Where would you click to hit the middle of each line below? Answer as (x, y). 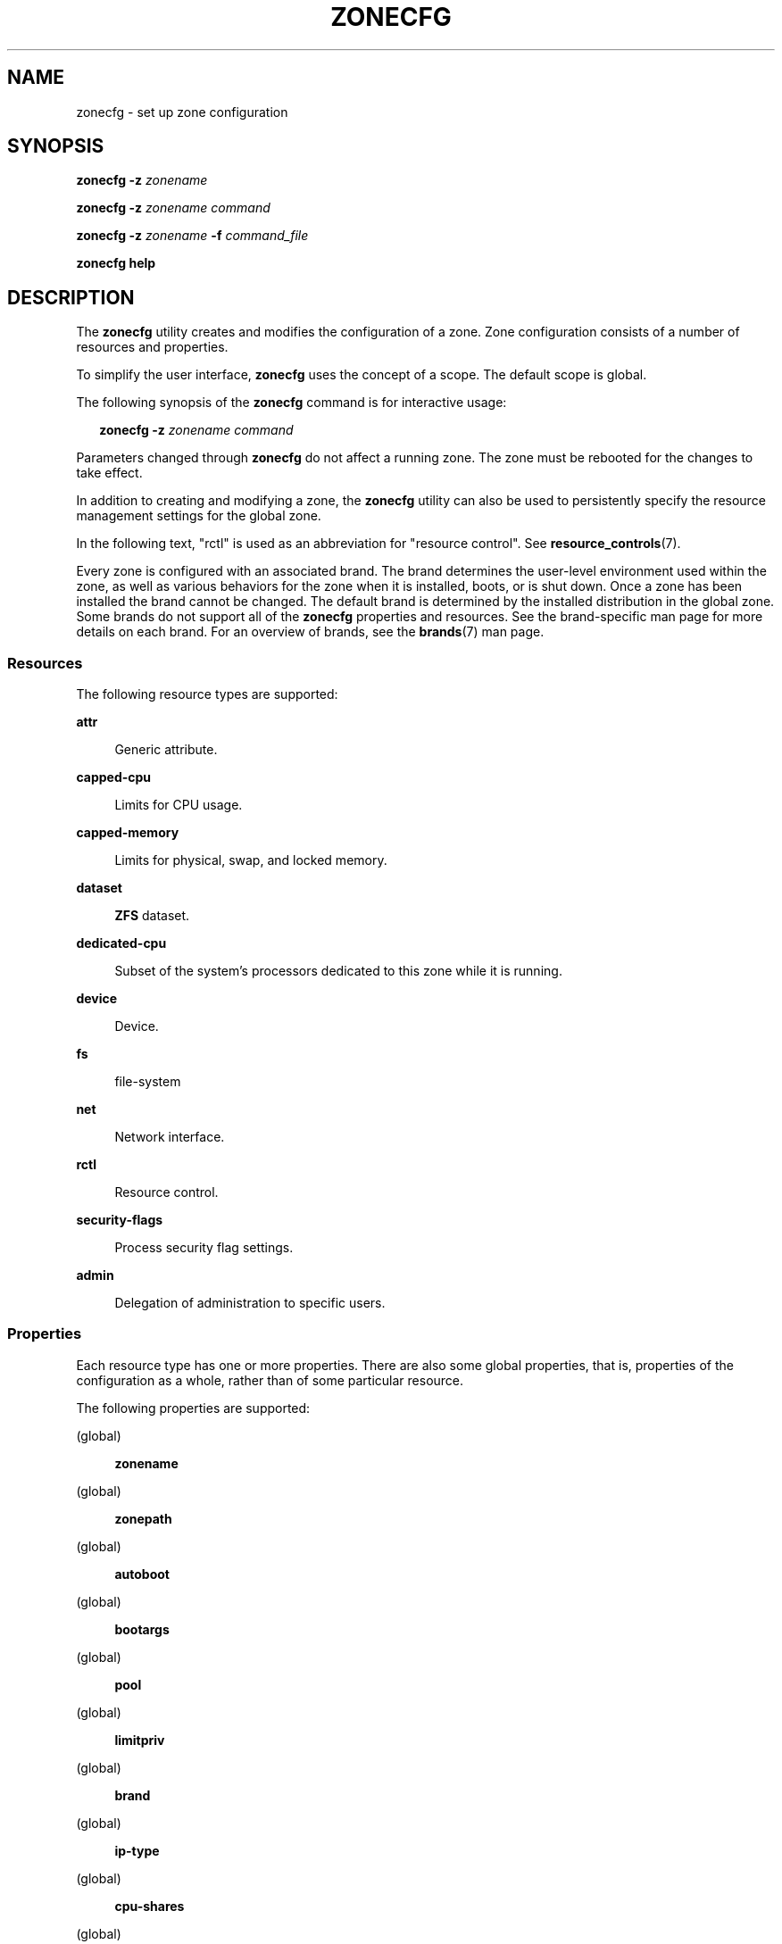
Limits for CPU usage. (179, 805)
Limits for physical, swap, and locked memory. (251, 860)
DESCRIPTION (71, 297)
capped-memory (128, 833)
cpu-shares (150, 1906)
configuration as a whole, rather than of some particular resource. (270, 1380)
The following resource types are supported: (207, 694)
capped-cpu (114, 777)
